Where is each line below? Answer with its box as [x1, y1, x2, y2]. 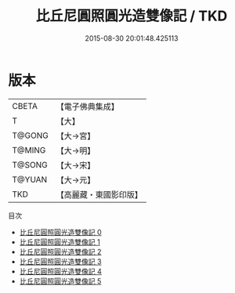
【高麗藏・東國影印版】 [56, 189, 143, 200]
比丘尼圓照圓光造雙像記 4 [19, 266, 102, 276]
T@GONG [12, 130, 49, 141]
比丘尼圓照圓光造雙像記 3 [19, 256, 102, 266]
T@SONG [12, 159, 49, 170]
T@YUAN [12, 174, 48, 185]
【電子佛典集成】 [56, 101, 119, 112]
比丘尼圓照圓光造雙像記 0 [19, 227, 102, 237]
